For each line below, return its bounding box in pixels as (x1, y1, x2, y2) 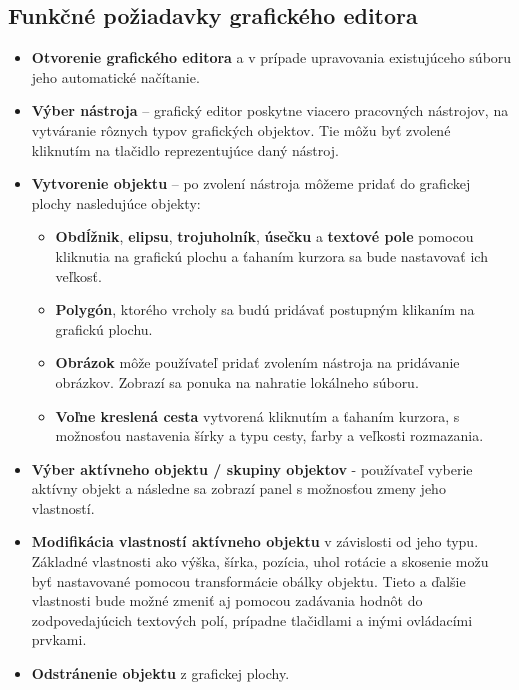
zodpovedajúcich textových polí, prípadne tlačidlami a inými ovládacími (31, 609, 473, 630)
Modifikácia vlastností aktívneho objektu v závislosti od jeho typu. (31, 531, 479, 552)
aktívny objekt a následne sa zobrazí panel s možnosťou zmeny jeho (31, 478, 446, 499)
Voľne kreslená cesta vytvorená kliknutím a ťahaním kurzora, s (55, 405, 460, 426)
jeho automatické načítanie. (31, 66, 200, 87)
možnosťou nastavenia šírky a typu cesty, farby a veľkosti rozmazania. (55, 425, 484, 446)
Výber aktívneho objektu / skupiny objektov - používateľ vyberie (31, 458, 473, 479)
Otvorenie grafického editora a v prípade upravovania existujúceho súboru (31, 47, 512, 68)
